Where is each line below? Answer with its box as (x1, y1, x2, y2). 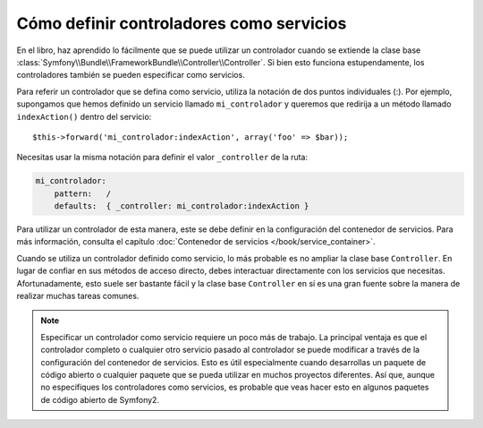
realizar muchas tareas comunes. (16, 290, 140, 301)
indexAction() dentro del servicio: (16, 111, 152, 122)
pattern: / (54, 188, 112, 199)
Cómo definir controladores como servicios (16, 13, 347, 33)
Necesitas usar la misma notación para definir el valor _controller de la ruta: (16, 152, 309, 163)
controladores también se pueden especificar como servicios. (16, 70, 245, 81)
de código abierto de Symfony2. (40, 394, 160, 405)
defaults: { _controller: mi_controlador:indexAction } (54, 201, 309, 211)
